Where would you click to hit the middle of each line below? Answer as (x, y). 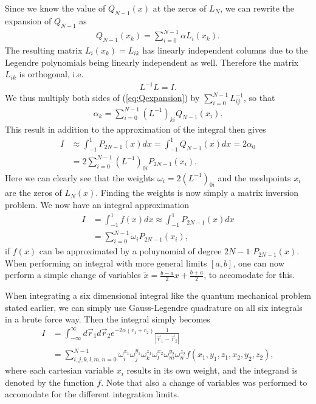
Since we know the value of (55, 8)
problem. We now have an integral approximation (97, 204)
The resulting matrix (44, 50)
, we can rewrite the (257, 8)
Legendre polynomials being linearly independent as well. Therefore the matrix (152, 62)
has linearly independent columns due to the (225, 50)
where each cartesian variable (60, 370)
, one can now (259, 263)
